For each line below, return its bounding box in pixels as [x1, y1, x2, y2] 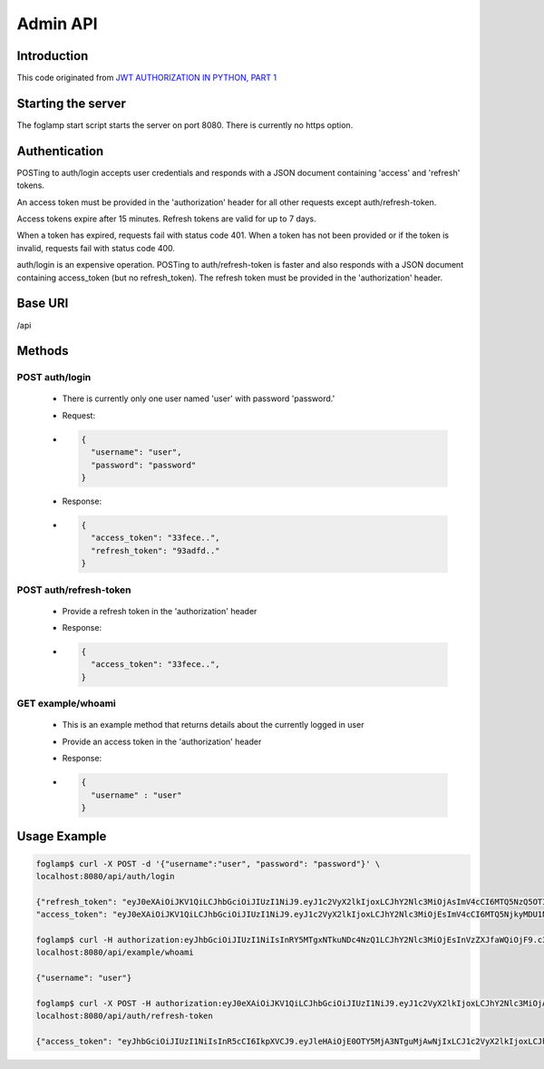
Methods [16, 343, 69, 358]
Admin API [16, 14, 99, 34]
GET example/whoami [16, 697, 117, 710]
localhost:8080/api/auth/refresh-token [35, 1011, 213, 1021]
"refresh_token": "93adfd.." [91, 545, 221, 555]
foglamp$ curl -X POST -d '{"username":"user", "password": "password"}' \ [35, 858, 381, 868]
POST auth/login [16, 371, 92, 384]
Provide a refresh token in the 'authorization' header [62, 605, 257, 616]
